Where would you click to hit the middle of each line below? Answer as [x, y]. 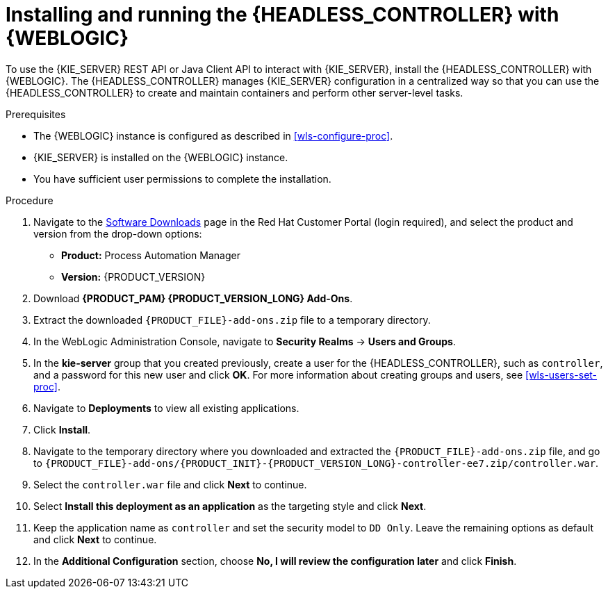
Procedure [30, 200]
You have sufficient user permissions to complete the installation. [182, 179]
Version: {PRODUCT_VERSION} [133, 277]
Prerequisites [36, 114]
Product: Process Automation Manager [151, 255]
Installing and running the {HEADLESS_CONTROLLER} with [282, 15]
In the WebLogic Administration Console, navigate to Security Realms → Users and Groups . [245, 341]
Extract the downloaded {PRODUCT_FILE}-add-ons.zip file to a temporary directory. [232, 320]
